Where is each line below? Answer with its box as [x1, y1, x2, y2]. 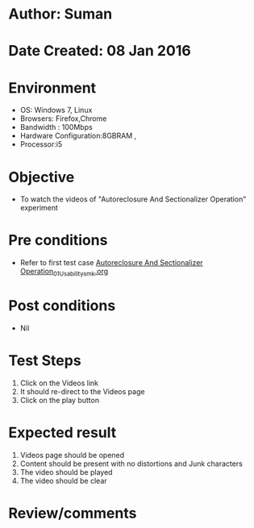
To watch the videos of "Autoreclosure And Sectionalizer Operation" [19, 194, 247, 204]
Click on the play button [19, 395, 99, 405]
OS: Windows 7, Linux [19, 106, 93, 115]
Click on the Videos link [19, 378, 99, 388]
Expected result [8, 424, 117, 442]
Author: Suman [8, 5, 113, 23]
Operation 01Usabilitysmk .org [19, 267, 109, 278]
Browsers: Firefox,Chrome [19, 114, 107, 123]
